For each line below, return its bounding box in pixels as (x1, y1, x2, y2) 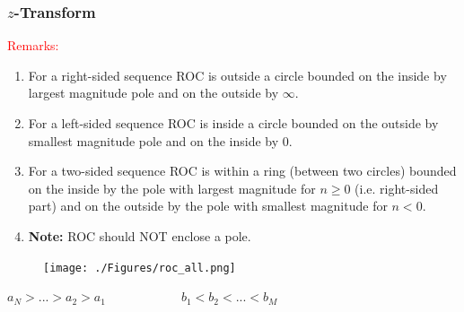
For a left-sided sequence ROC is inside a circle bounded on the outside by (28, 114, 439, 132)
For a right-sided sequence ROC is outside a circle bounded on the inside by (28, 65, 447, 84)
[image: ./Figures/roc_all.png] (43, 261, 236, 274)
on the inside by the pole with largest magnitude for (28, 178, 316, 197)
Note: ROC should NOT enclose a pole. (28, 226, 251, 245)
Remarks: (7, 36, 59, 55)
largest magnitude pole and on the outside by (28, 83, 279, 102)
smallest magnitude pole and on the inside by (28, 131, 279, 150)
